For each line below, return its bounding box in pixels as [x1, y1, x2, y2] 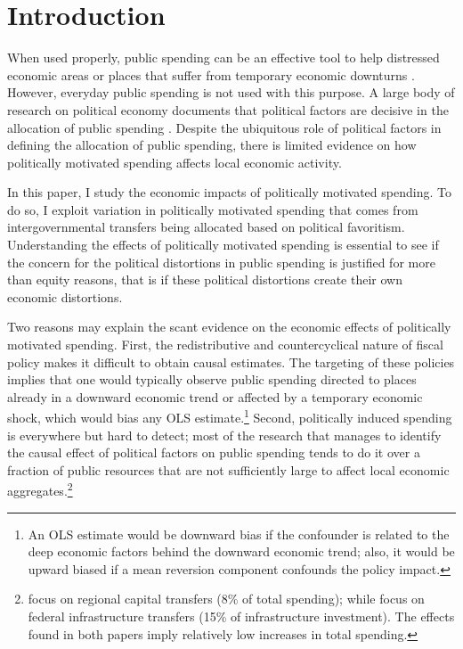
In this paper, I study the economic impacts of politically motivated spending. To [7, 183, 451, 201]
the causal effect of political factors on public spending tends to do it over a [7, 443, 420, 462]
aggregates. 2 [7, 479, 73, 500]
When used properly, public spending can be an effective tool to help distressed [7, 48, 440, 67]
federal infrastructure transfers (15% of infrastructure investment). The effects [28, 607, 455, 626]
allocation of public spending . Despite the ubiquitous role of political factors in [7, 118, 442, 136]
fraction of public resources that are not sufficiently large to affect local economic [7, 460, 450, 479]
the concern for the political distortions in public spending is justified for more [7, 252, 435, 271]
